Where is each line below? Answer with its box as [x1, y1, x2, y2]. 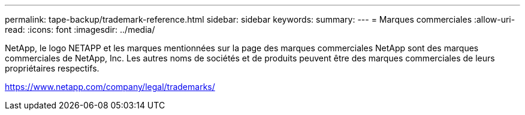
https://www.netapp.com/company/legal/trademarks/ [5, 82, 215, 92]
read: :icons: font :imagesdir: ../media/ [5, 24, 155, 35]
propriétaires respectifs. [5, 63, 99, 73]
